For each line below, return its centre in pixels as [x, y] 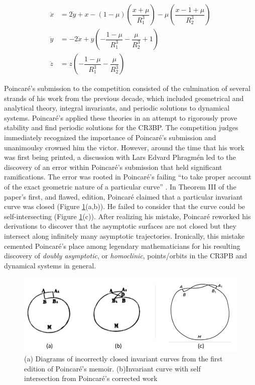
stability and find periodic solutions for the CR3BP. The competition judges [121, 127]
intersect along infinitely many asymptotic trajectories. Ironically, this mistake [124, 236]
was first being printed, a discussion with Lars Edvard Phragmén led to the [120, 157]
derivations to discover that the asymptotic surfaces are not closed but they [120, 226]
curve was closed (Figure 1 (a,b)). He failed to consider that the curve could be [125, 206]
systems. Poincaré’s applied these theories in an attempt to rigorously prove [121, 117]
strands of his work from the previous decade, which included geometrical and [124, 98]
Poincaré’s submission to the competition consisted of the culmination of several [127, 88]
